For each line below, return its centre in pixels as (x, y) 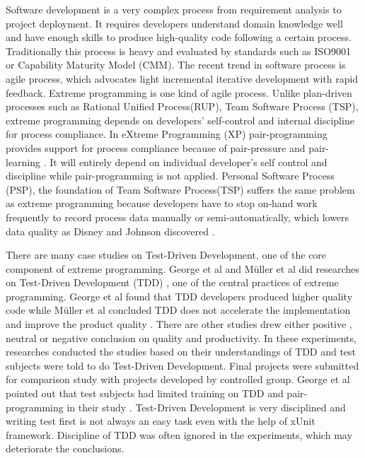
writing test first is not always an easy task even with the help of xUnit (161, 421)
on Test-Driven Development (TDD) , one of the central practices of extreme (172, 282)
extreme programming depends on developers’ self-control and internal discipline (180, 120)
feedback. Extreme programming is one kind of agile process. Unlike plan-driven (179, 92)
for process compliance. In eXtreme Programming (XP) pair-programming (167, 134)
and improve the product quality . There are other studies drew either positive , (179, 324)
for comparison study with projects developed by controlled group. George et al (178, 379)
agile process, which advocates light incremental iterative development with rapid (182, 78)
